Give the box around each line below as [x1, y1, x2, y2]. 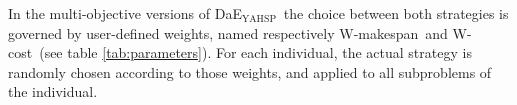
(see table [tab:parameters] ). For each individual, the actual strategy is [39, 42, 472, 63]
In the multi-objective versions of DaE [8, 3, 242, 23]
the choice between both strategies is [283, 3, 509, 23]
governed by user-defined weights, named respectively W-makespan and [8, 22, 448, 43]
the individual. [8, 81, 98, 102]
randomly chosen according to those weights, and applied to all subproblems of [8, 61, 492, 82]
